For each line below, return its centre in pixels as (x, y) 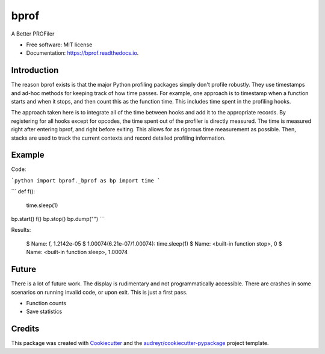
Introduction (35, 70)
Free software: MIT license (59, 45)
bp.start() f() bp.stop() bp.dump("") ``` (58, 219)
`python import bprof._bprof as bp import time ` (86, 180)
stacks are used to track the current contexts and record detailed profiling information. (118, 138)
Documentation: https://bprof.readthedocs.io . (82, 53)
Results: (21, 230)
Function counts (46, 303)
